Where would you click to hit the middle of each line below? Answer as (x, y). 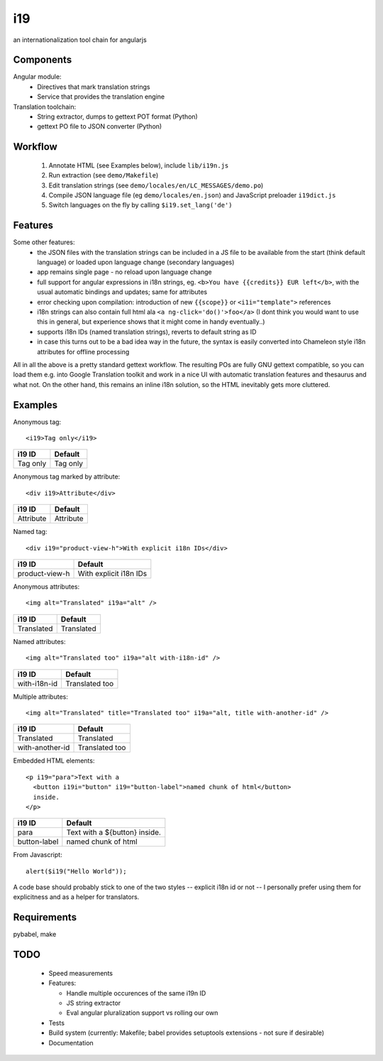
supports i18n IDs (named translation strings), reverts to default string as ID (147, 332)
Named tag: (30, 532)
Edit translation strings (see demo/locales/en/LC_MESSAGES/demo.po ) (156, 185)
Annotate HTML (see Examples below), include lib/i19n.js (139, 165)
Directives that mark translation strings (94, 87)
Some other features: (44, 242)
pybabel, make (35, 935)
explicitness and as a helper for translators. (76, 897)
